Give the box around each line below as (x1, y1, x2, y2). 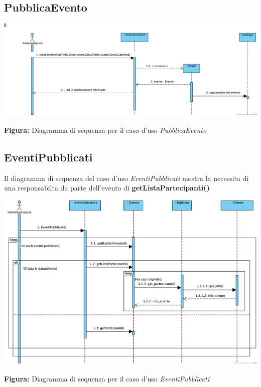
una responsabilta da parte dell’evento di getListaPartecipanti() (4, 182, 210, 193)
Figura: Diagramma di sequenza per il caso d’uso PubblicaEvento (4, 124, 207, 135)
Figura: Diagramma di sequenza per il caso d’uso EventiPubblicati (4, 373, 210, 383)
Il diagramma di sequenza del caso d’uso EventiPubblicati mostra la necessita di (4, 172, 249, 183)
